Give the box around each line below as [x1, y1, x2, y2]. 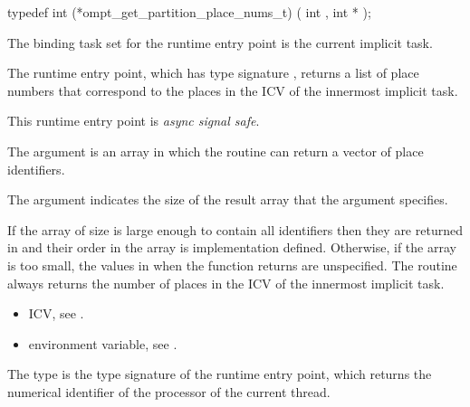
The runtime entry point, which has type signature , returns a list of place [7, 63, 419, 82]
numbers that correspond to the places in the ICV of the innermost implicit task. [7, 80, 458, 99]
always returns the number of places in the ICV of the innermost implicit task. [7, 273, 445, 292]
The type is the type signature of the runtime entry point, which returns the [7, 364, 432, 383]
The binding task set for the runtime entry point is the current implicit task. [7, 33, 433, 52]
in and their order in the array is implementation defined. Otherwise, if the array [7, 238, 456, 257]
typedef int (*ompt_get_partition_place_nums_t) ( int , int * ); [7, 3, 371, 21]
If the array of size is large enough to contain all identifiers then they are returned [7, 220, 463, 239]
